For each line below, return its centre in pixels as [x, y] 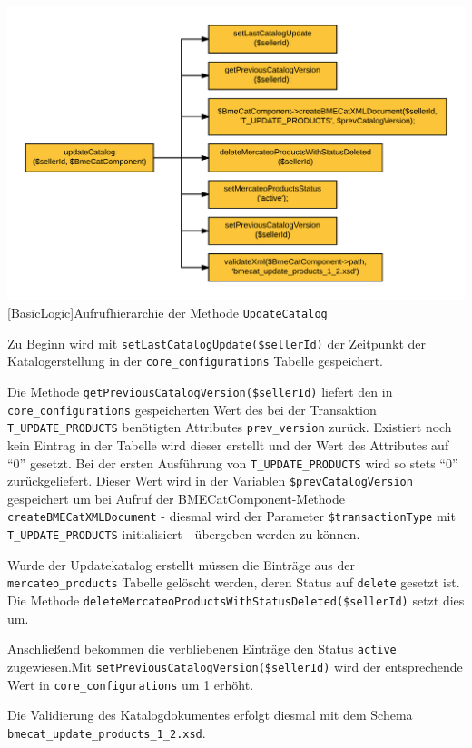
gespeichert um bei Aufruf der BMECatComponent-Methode [176, 498]
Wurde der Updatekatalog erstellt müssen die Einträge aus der [181, 564]
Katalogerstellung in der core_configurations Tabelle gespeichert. [195, 361]
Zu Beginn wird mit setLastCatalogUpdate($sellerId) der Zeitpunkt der [217, 343]
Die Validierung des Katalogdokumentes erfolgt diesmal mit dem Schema [210, 715]
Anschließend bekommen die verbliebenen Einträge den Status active [202, 649]
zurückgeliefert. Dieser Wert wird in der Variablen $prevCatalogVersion [210, 481]
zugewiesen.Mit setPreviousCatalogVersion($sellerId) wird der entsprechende [235, 666]
